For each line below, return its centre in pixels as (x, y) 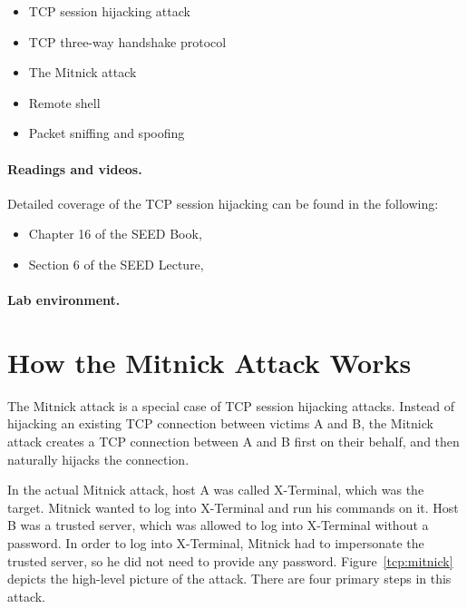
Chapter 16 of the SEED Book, (115, 234)
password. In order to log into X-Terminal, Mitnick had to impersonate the (216, 543)
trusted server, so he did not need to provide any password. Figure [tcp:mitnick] (230, 560)
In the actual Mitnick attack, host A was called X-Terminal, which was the (216, 490)
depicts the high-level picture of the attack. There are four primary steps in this (229, 579)
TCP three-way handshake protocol (127, 41)
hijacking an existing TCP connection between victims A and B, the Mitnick (220, 423)
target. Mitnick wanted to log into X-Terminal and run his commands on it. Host (233, 507)
